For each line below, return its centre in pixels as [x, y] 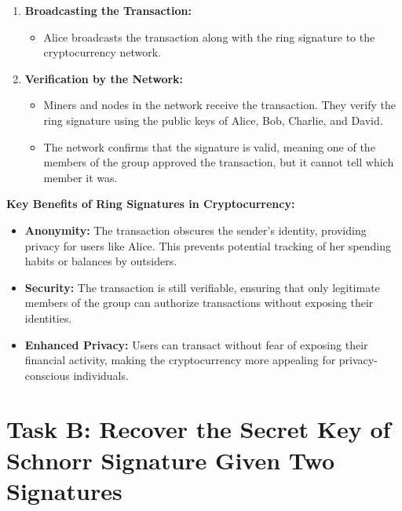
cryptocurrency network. [102, 52]
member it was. [80, 177]
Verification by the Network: [104, 78]
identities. [48, 318]
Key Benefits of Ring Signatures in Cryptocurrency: [151, 204]
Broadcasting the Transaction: [108, 10]
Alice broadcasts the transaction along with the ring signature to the [209, 36]
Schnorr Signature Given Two [170, 460]
